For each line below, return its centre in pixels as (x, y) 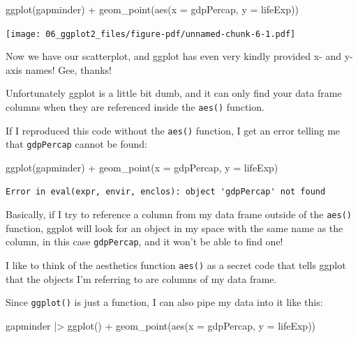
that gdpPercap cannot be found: (76, 144)
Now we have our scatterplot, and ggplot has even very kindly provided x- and (173, 56)
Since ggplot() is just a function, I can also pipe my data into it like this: (164, 302)
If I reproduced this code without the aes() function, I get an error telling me (173, 130)
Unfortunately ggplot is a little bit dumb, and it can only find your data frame (174, 93)
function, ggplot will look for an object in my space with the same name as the (174, 228)
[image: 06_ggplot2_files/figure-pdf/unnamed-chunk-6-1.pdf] (151, 34)
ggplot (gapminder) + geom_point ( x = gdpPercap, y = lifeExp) (142, 167)
